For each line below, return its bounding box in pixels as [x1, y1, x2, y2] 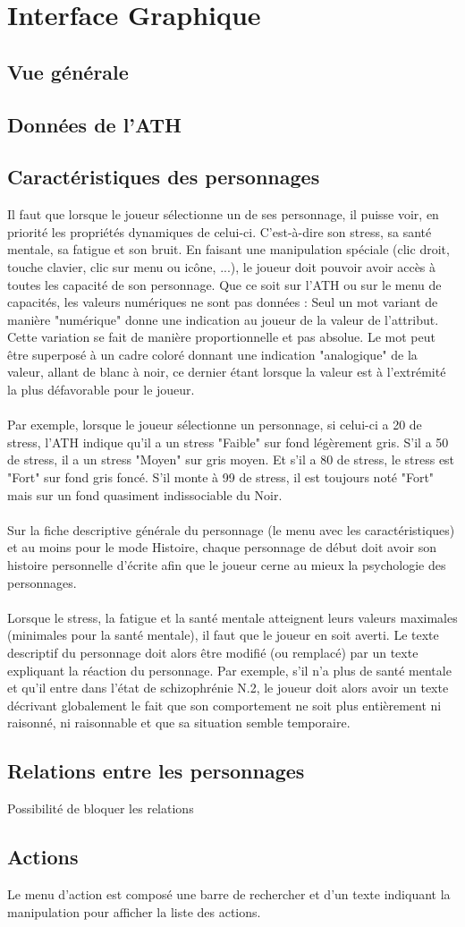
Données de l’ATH [7, 110, 182, 138]
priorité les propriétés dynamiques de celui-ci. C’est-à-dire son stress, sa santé [7, 222, 432, 241]
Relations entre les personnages [7, 757, 305, 785]
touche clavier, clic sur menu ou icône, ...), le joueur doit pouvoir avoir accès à [7, 257, 436, 276]
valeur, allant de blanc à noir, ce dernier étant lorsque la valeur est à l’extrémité [7, 362, 446, 381]
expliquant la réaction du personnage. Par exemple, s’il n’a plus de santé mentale [7, 660, 452, 679]
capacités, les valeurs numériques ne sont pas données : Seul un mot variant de [7, 293, 438, 311]
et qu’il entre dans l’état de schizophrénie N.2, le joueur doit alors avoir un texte [7, 678, 449, 697]
